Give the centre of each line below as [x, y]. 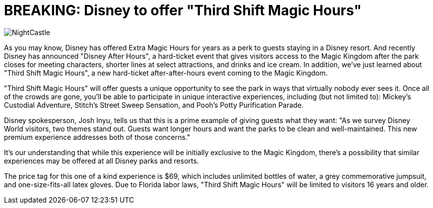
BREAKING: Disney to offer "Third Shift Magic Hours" [183, 10]
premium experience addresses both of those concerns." [97, 137]
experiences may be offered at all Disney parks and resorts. [101, 161]
